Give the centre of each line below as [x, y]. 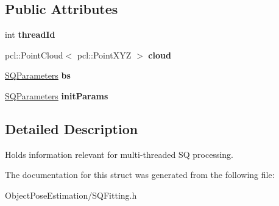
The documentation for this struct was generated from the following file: [140, 175]
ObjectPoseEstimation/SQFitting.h [71, 195]
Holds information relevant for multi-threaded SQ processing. [119, 154]
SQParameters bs [38, 75]
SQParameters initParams [57, 95]
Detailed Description [72, 128]
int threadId [30, 34]
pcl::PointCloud [34, 55]
